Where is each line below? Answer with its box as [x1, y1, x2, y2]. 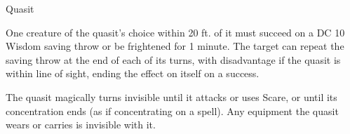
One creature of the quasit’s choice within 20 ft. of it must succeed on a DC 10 [6, 25, 345, 39]
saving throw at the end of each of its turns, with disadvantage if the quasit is [6, 52, 341, 67]
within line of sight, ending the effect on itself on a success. [6, 66, 260, 81]
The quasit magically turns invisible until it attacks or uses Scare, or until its [6, 89, 337, 104]
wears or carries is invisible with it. [6, 117, 156, 132]
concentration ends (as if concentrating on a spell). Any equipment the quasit [6, 103, 339, 118]
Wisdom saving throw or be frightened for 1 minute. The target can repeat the [6, 39, 344, 53]
